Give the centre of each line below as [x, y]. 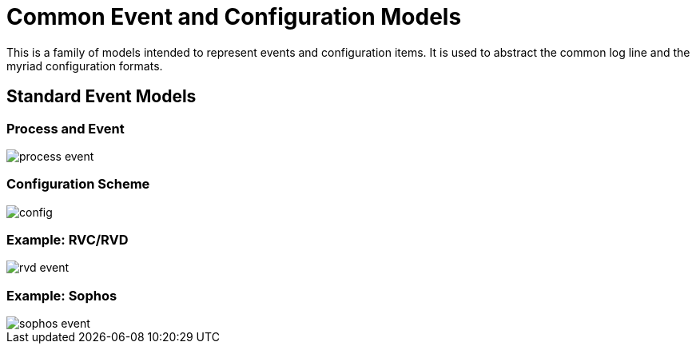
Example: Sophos [62, 295]
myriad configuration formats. [85, 66]
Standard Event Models [101, 97]
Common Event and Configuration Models [234, 17]
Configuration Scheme [78, 184]
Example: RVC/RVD [68, 240]
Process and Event [66, 128]
